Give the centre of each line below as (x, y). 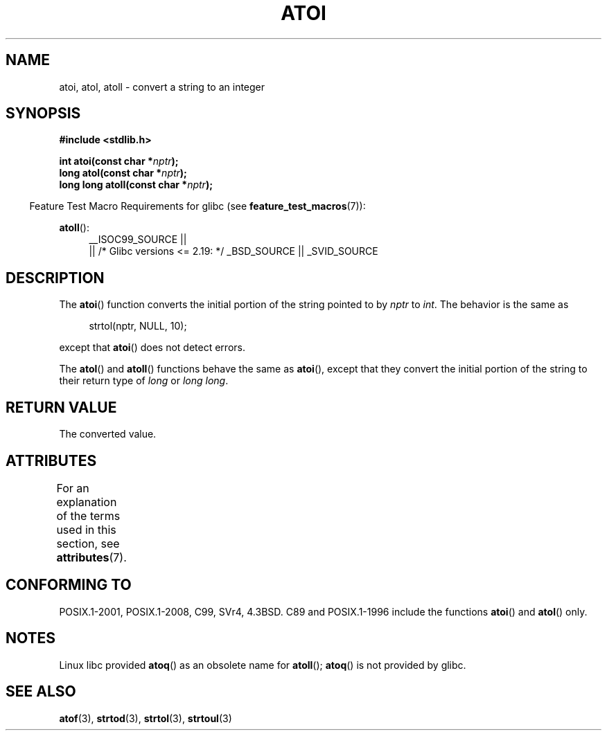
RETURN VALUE (61, 407)
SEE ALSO (41, 692)
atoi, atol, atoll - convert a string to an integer (162, 87)
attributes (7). (91, 557)
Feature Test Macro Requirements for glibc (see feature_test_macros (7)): (197, 206)
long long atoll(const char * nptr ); (136, 185)
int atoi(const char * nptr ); (119, 161)
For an (73, 488)
